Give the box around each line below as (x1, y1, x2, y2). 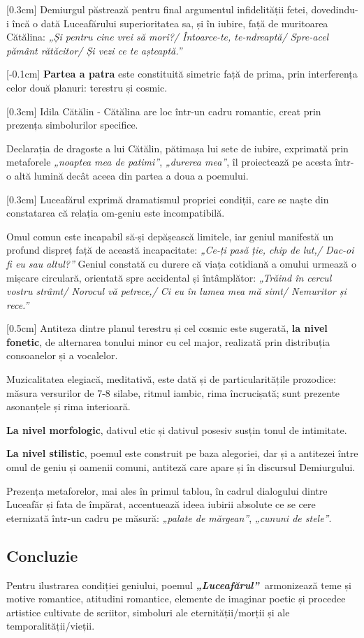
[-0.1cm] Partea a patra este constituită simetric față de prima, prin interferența (6, 66, 358, 81)
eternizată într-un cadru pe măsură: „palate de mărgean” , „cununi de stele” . (6, 510, 332, 525)
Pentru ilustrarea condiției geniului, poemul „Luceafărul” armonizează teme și (6, 577, 351, 592)
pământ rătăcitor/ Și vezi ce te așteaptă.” (6, 43, 182, 57)
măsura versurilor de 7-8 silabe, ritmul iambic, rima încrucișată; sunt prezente (6, 385, 340, 400)
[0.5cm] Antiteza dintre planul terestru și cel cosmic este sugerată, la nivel (6, 321, 328, 335)
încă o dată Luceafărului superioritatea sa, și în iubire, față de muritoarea (12, 15, 328, 30)
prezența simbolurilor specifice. (6, 117, 138, 132)
